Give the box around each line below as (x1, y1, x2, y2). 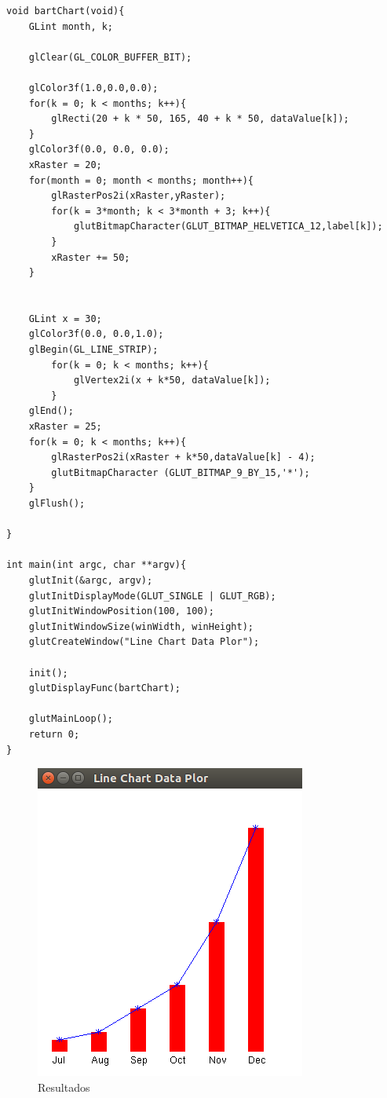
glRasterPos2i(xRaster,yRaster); (51, 190, 226, 202)
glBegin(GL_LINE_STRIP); (28, 344, 159, 356)
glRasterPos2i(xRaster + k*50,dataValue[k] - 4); (51, 452, 316, 463)
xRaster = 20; (28, 159, 102, 170)
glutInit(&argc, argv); (28, 574, 153, 586)
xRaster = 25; (28, 421, 102, 433)
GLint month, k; (28, 20, 114, 32)
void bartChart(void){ (6, 5, 125, 16)
